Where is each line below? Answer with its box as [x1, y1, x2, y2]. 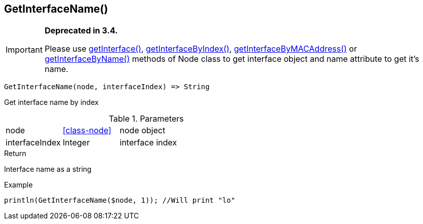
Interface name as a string [4, 165, 92, 174]
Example [4, 180, 33, 190]
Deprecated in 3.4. [44, 25, 118, 36]
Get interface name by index [4, 98, 99, 107]
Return [4, 149, 26, 158]
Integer [62, 137, 90, 148]
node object [119, 125, 166, 136]
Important [6, 45, 43, 55]
